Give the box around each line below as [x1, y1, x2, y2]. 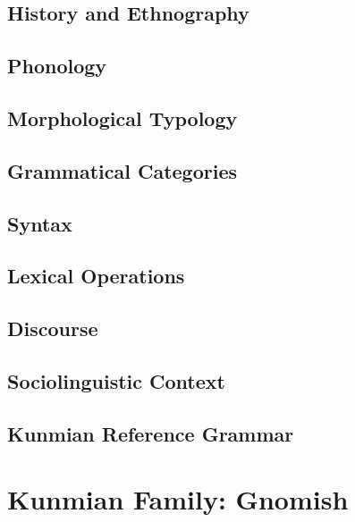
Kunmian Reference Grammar [7, 419, 294, 447]
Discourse [7, 315, 98, 342]
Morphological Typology [7, 104, 238, 131]
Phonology [7, 52, 107, 80]
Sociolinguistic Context [7, 366, 225, 394]
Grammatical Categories [7, 156, 237, 184]
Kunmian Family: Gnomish [7, 481, 349, 518]
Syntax [7, 209, 72, 237]
